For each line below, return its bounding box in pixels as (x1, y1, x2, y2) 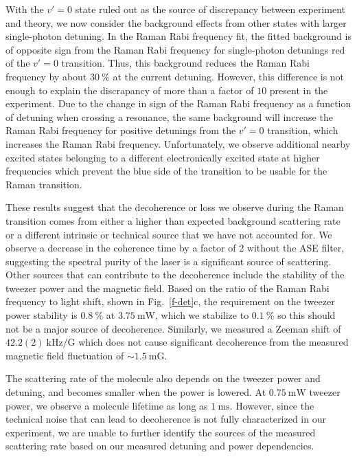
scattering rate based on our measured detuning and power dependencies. (5, 438, 314, 453)
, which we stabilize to (155, 308, 249, 322)
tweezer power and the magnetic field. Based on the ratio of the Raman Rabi (5, 280, 330, 295)
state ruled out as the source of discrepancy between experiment (75, 2, 345, 16)
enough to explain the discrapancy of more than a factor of (5, 82, 254, 97)
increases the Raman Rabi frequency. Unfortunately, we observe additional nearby (5, 136, 351, 151)
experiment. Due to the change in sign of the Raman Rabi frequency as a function (5, 96, 352, 111)
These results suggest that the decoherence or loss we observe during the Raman (5, 200, 344, 214)
